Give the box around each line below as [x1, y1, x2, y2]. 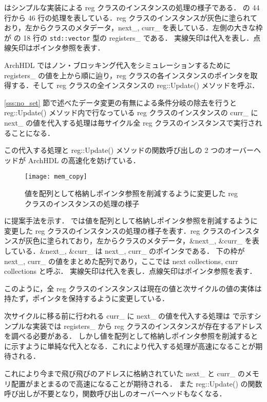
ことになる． [11, 127, 54, 138]
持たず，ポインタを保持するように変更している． [4, 293, 169, 304]
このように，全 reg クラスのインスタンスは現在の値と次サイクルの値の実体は [4, 283, 262, 293]
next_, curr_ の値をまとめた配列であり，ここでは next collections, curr [4, 255, 238, 266]
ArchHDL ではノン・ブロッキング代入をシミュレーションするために [4, 60, 231, 71]
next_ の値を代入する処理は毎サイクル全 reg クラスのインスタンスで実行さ [4, 117, 255, 128]
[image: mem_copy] [25, 173, 87, 181]
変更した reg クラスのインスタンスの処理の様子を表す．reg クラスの [4, 225, 231, 236]
